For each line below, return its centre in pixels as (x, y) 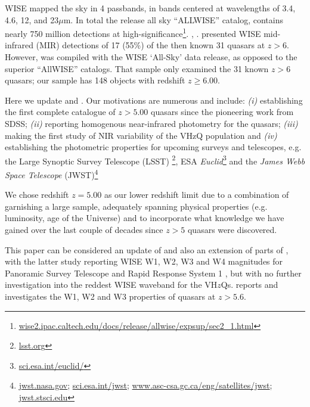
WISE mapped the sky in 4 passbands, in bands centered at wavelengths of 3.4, (150, 8)
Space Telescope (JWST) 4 (52, 174)
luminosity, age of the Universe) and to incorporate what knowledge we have (145, 218)
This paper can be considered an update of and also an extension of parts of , (147, 249)
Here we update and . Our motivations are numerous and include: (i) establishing (154, 100)
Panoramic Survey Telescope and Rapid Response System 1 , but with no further (153, 273)
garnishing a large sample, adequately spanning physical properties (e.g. (136, 206)
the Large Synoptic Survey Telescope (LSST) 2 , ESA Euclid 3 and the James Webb (155, 160)
